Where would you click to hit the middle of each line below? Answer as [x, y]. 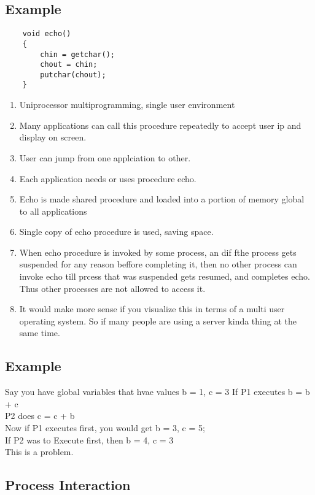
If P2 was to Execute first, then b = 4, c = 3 [89, 439]
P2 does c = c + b [40, 416]
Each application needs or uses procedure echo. [108, 178]
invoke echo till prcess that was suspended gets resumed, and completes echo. [165, 276]
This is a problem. [39, 452]
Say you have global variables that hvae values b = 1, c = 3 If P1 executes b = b [157, 392]
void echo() [47, 34]
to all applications [53, 211]
